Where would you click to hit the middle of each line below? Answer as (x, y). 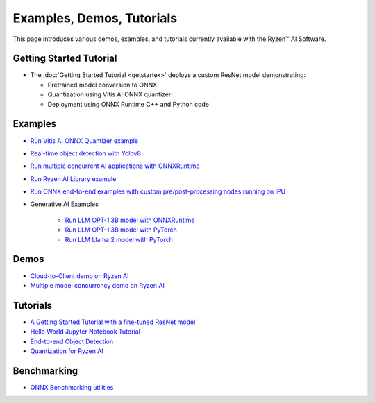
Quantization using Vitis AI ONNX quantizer (109, 94)
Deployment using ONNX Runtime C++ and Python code (128, 104)
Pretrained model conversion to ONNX (102, 85)
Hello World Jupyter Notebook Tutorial (85, 332)
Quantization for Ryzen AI (67, 351)
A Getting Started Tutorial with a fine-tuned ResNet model (113, 322)
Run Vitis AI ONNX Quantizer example (84, 140)
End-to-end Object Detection (72, 341)
